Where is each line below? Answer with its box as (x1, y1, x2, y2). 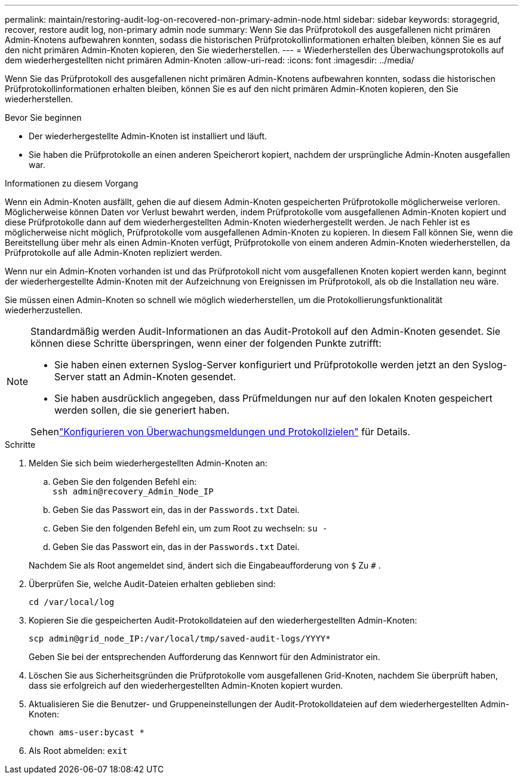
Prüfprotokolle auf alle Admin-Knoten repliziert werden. (5, 248, 222, 258)
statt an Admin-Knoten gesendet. (87, 371, 236, 383)
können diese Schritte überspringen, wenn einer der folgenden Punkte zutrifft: (30, 337, 382, 349)
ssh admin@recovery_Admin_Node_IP (53, 487, 214, 496)
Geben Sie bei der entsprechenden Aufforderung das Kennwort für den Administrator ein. (29, 652, 380, 662)
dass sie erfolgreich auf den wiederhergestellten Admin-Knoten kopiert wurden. (29, 680, 343, 691)
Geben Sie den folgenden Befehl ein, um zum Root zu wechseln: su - (53, 523, 328, 533)
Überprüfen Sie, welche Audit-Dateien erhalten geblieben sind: (29, 579, 276, 589)
